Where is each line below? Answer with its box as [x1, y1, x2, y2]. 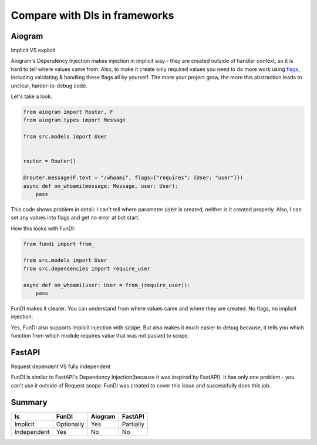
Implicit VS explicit [11, 47, 56, 54]
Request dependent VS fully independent [11, 363, 111, 370]
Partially [122, 420, 145, 428]
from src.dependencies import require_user [23, 265, 151, 272]
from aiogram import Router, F [23, 109, 114, 115]
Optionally [56, 420, 85, 428]
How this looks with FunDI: [11, 225, 76, 232]
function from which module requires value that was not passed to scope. [11, 332, 190, 339]
